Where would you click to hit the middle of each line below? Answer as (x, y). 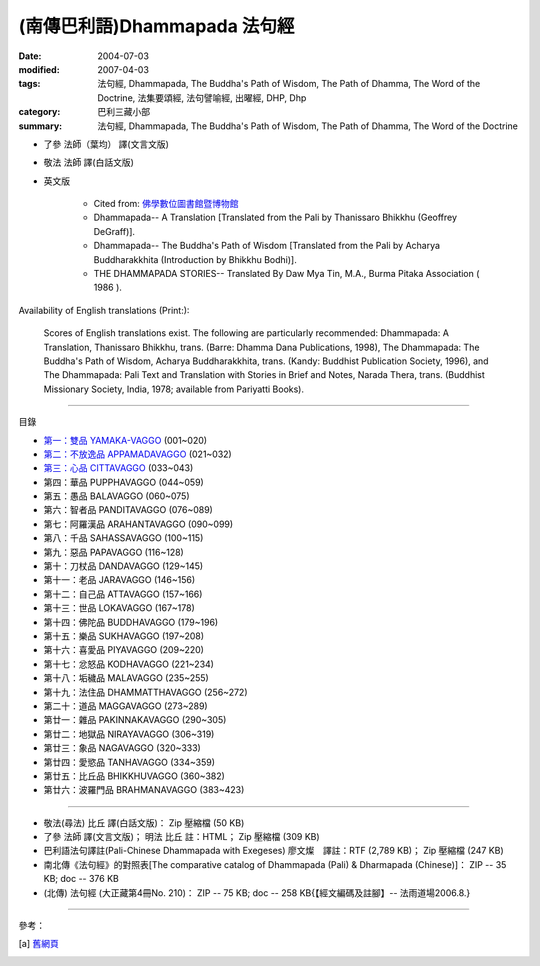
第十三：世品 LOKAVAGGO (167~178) (119, 608)
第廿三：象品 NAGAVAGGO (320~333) (122, 748)
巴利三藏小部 (123, 112)
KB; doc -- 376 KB (81, 879)
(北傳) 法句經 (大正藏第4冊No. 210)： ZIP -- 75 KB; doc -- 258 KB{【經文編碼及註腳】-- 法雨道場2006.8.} (257, 892)
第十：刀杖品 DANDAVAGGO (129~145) (123, 566)
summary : (40, 126)
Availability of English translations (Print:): (104, 310)
